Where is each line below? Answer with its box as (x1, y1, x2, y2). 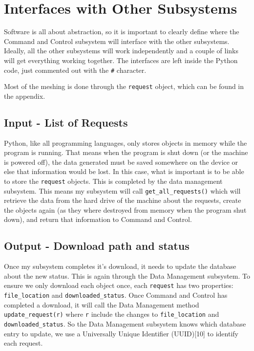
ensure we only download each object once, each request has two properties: (4, 280, 233, 290)
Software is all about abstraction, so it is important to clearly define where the (4, 26, 239, 37)
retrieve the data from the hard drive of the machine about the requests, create (4, 195, 241, 205)
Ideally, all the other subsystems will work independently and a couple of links (4, 45, 238, 56)
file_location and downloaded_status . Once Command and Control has (4, 290, 228, 300)
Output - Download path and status (4, 238, 190, 253)
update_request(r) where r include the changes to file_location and (4, 309, 219, 319)
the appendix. (4, 90, 45, 101)
